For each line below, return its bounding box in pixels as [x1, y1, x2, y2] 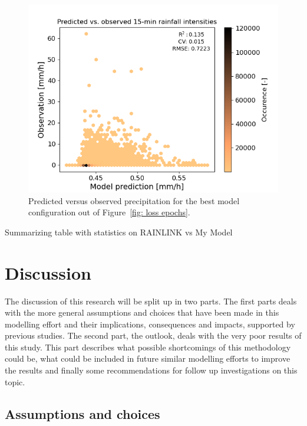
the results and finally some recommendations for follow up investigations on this [5, 364, 298, 376]
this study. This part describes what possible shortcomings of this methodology [5, 340, 291, 353]
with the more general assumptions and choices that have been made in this [5, 306, 279, 319]
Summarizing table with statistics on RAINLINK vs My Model [5, 225, 233, 238]
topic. [5, 375, 25, 388]
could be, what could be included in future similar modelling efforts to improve [5, 352, 291, 365]
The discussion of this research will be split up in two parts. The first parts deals [5, 294, 297, 307]
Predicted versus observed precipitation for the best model [28, 194, 240, 207]
